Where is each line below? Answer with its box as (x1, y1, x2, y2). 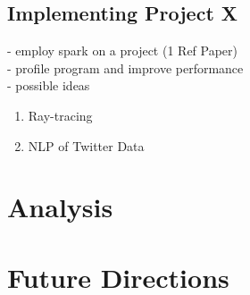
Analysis (7, 189, 113, 225)
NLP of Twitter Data (28, 136, 145, 155)
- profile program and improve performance (7, 58, 244, 77)
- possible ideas (7, 76, 90, 95)
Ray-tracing (28, 105, 93, 124)
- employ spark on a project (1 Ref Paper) (7, 41, 238, 60)
